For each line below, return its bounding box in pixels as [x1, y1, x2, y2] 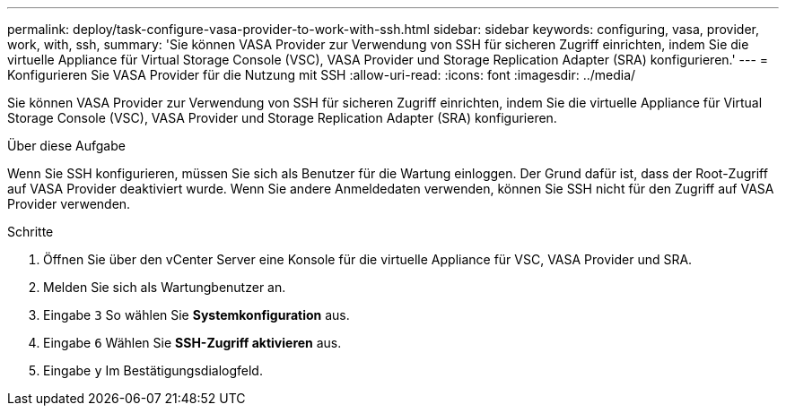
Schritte [7, 224, 54, 239]
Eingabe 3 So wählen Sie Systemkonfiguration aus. [43, 307, 350, 323]
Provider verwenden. [7, 196, 131, 211]
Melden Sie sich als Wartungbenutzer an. [43, 280, 286, 295]
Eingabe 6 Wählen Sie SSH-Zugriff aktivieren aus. [43, 335, 342, 350]
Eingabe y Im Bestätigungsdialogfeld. [43, 363, 263, 378]
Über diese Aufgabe [7, 138, 126, 153]
